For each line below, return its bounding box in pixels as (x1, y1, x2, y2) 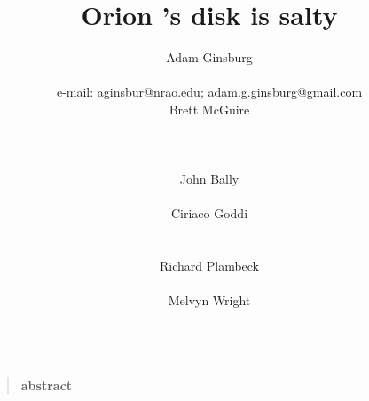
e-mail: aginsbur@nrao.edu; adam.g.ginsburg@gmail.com (56, 83, 363, 101)
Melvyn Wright (168, 291, 251, 310)
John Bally (179, 169, 239, 188)
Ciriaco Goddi (170, 204, 248, 223)
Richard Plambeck (159, 256, 260, 275)
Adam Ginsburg (166, 48, 253, 67)
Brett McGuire (169, 99, 250, 118)
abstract (20, 375, 73, 394)
